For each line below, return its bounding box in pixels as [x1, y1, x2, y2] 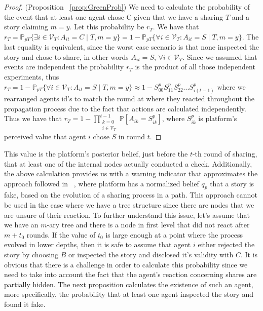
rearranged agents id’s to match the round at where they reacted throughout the [4, 93, 254, 104]
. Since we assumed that [182, 51, 257, 62]
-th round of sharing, [192, 148, 257, 159]
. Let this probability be [69, 21, 144, 32]
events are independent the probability [4, 61, 124, 72]
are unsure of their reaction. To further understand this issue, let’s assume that [4, 209, 250, 220]
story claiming [4, 21, 48, 32]
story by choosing [4, 249, 59, 260]
